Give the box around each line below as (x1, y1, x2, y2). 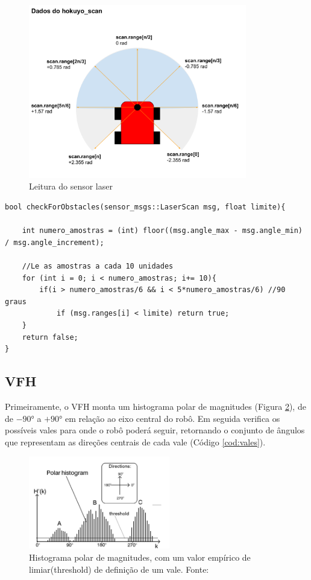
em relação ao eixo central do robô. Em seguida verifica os (64, 412, 280, 424)
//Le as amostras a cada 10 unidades (22, 261, 174, 270)
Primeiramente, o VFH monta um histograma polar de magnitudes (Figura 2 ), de (5, 400, 306, 412)
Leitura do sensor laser (29, 180, 113, 193)
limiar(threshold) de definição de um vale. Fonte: (29, 562, 209, 575)
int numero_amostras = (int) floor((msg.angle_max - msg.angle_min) (22, 226, 303, 235)
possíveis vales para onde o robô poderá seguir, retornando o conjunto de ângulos (5, 424, 305, 436)
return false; (22, 333, 78, 342)
